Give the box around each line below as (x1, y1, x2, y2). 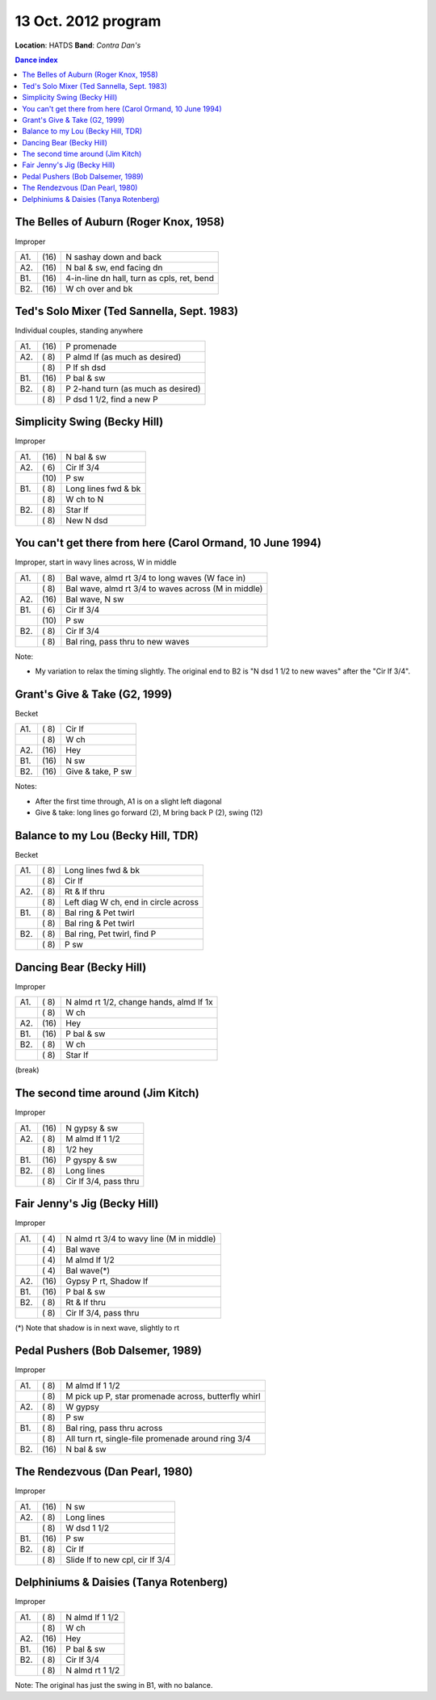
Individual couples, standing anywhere (15, 325, 144, 335)
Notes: (15, 782, 37, 791)
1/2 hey (65, 1144, 94, 1155)
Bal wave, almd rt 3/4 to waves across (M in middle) (65, 582, 263, 594)
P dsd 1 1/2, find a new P (65, 393, 158, 405)
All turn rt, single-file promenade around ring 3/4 (65, 1433, 251, 1444)
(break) (15, 1065, 40, 1075)
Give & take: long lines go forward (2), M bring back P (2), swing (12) (35, 808, 263, 817)
